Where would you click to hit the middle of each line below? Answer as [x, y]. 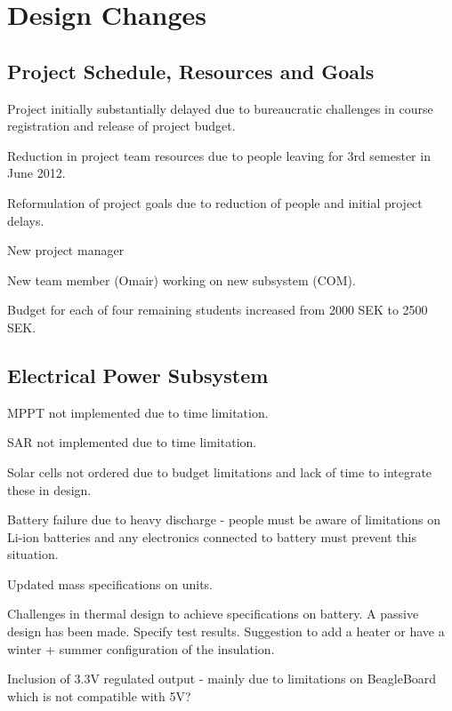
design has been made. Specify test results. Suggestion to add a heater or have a [226, 631]
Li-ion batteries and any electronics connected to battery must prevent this [212, 536]
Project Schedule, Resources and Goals [191, 71]
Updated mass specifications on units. [110, 583]
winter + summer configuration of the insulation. [141, 648]
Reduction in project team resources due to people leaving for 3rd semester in [219, 155]
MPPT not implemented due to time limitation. [138, 412]
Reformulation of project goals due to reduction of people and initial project [215, 202]
